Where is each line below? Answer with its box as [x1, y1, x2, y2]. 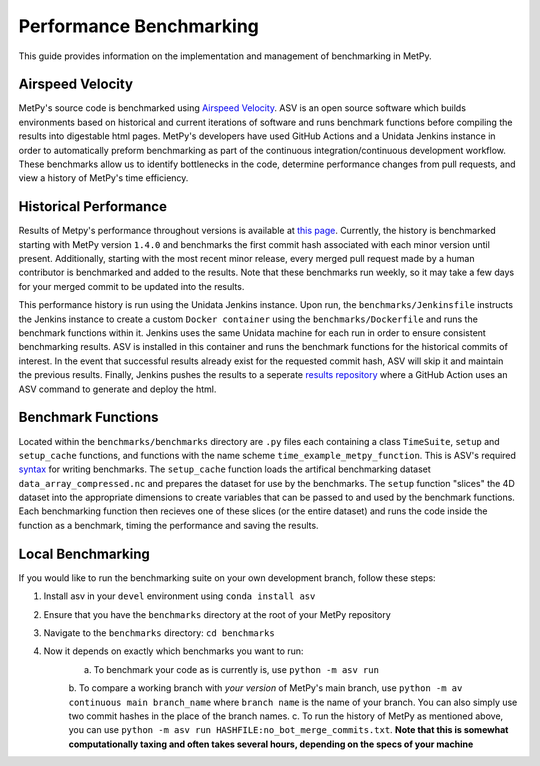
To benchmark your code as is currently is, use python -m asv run [93, 663, 380, 675]
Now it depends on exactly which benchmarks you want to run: [43, 645, 304, 657]
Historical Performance [18, 198, 167, 215]
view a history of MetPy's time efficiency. [18, 172, 189, 184]
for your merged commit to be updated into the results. [18, 280, 245, 292]
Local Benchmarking [18, 545, 150, 562]
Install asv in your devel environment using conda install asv [43, 590, 316, 602]
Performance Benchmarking [18, 15, 260, 37]
